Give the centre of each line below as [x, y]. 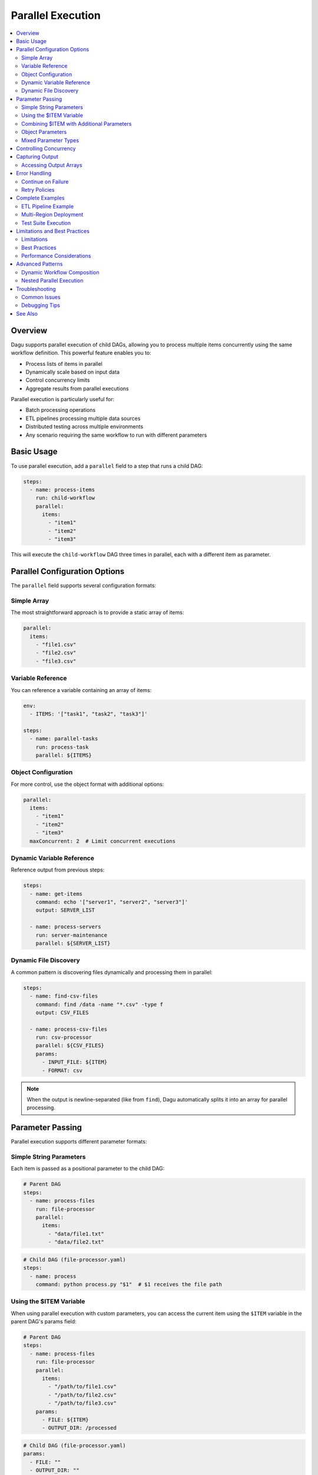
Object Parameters [44, 132]
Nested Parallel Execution [52, 281]
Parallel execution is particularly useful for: [63, 399]
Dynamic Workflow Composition [60, 272]
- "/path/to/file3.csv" [82, 1403]
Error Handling [34, 173]
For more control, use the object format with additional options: [87, 784]
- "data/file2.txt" [76, 1242]
